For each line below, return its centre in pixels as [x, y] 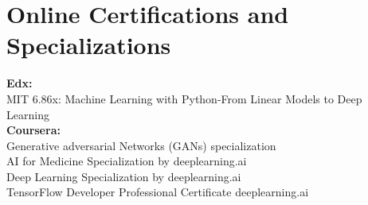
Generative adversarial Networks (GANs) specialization [141, 145]
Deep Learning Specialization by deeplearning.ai [124, 176]
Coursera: [33, 130]
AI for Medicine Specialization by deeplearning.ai [127, 161]
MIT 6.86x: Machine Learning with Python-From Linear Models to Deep [184, 98]
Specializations [89, 45]
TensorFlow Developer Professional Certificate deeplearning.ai [158, 192]
